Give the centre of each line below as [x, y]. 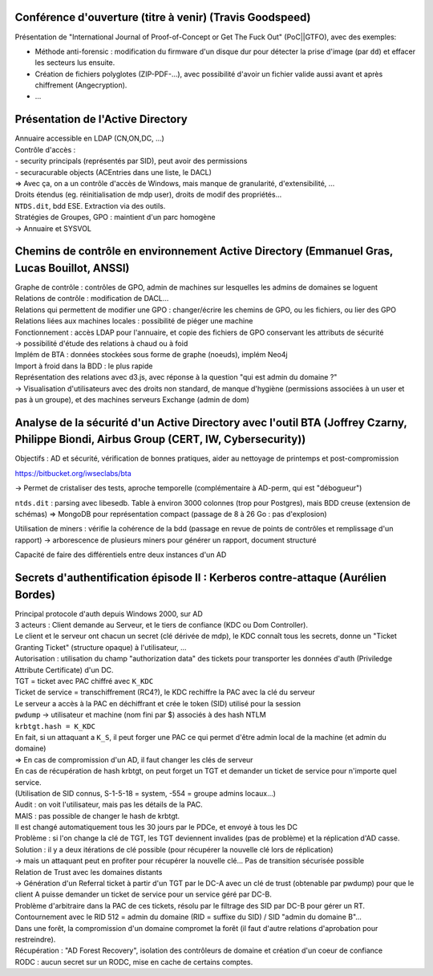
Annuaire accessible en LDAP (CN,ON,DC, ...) [89, 138]
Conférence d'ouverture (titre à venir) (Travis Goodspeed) [163, 17]
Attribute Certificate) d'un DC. [64, 669]
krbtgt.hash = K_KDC [55, 726]
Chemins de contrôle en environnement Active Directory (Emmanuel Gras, [204, 252]
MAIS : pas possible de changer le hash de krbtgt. [97, 815]
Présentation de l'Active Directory [101, 119]
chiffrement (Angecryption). [81, 85]
